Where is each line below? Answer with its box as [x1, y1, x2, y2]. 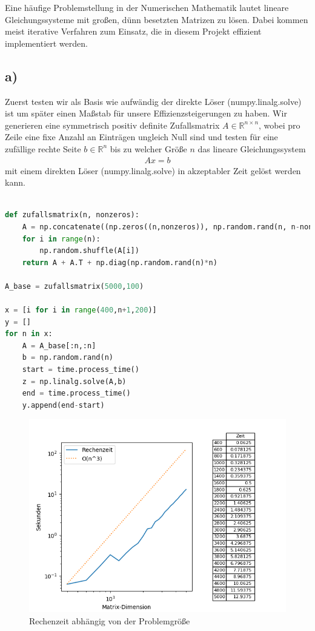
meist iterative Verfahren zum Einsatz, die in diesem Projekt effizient [5, 25, 262, 38]
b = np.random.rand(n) [22, 353, 113, 362]
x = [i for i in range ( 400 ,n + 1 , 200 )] [5, 306, 157, 315]
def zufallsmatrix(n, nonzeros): [5, 211, 139, 220]
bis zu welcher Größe [110, 142, 187, 155]
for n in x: [5, 329, 53, 339]
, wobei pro [259, 118, 300, 131]
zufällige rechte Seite [5, 142, 81, 155]
